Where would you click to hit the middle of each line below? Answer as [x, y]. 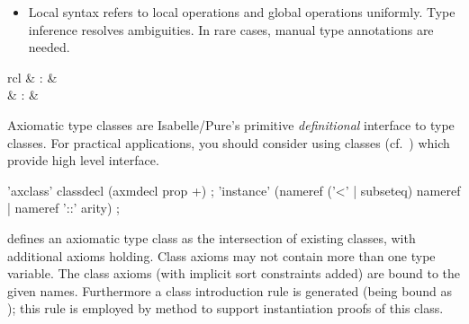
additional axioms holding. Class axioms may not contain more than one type [221, 255]
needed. [49, 47]
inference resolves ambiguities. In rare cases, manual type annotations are [231, 29]
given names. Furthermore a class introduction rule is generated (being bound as [230, 290]
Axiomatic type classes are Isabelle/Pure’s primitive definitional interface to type [231, 124]
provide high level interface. [83, 160]
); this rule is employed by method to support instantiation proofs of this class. [225, 308]
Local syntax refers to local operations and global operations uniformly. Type [242, 12]
